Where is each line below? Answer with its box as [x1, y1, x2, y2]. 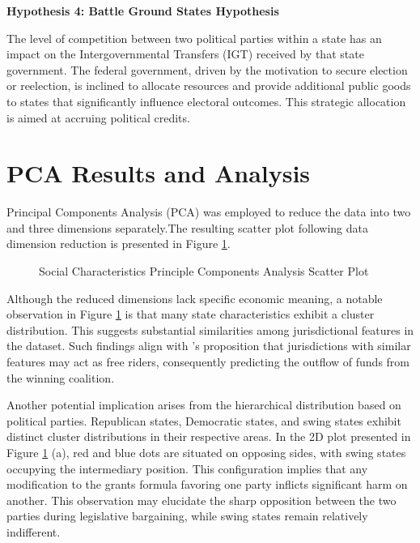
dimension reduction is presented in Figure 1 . [6, 235, 231, 252]
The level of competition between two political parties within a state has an [6, 29, 382, 46]
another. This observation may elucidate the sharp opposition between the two [6, 491, 397, 508]
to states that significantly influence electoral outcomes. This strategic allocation [6, 92, 406, 109]
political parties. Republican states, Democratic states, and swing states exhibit [6, 412, 401, 429]
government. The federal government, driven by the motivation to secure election [6, 61, 408, 78]
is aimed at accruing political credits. [6, 109, 190, 126]
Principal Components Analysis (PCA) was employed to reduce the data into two [6, 203, 411, 220]
